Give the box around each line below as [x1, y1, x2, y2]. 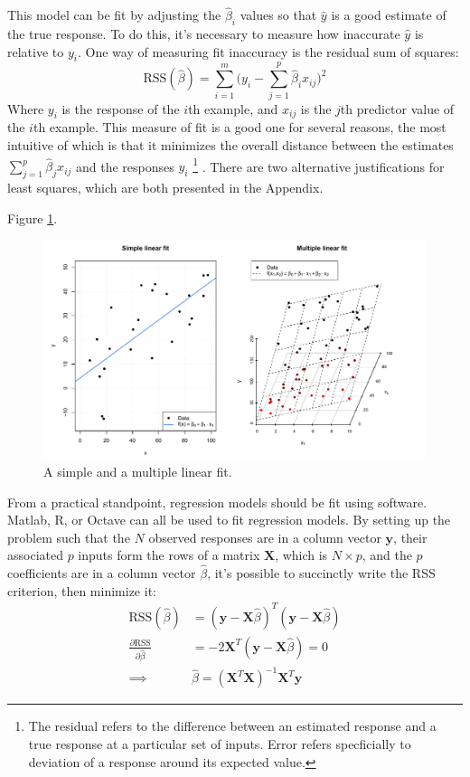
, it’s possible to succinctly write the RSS [207, 564, 436, 583]
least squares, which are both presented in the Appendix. [7, 177, 324, 196]
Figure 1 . [7, 208, 58, 227]
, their [393, 527, 428, 546]
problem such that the [7, 527, 130, 546]
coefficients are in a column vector [7, 564, 196, 583]
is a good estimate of [331, 5, 446, 24]
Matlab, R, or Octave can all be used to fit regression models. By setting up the [7, 510, 451, 529]
